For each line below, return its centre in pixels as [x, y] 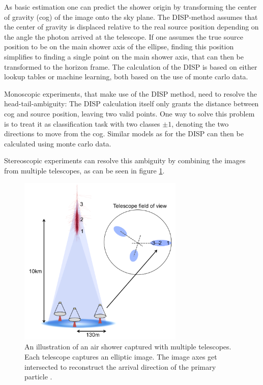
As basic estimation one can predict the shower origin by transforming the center [130, 7]
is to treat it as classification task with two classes [82, 123]
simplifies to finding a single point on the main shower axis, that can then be [124, 56]
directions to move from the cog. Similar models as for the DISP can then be [124, 134]
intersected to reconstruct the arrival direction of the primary [120, 366]
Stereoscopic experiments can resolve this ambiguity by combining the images [125, 160]
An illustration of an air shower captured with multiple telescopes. [128, 347]
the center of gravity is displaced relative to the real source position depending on [131, 27]
